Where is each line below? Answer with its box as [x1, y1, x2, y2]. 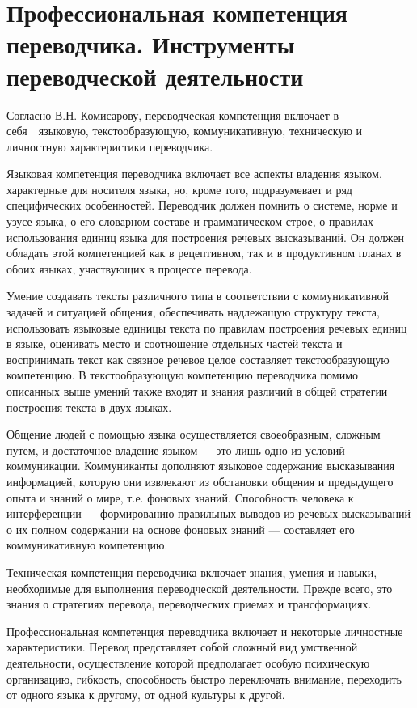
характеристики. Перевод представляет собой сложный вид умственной [6, 638, 358, 655]
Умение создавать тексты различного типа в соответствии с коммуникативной [6, 287, 389, 304]
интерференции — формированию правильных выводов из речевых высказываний [6, 505, 411, 522]
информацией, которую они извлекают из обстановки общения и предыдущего [6, 473, 394, 490]
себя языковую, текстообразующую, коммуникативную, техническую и [6, 122, 363, 139]
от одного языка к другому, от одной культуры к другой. [6, 686, 285, 703]
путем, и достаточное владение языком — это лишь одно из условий [6, 441, 345, 458]
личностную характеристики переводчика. [6, 138, 213, 155]
